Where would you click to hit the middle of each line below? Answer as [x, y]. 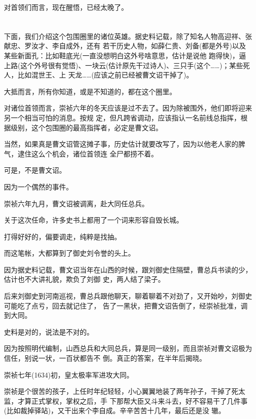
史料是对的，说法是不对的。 [49, 331]
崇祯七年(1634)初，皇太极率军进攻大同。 [69, 374]
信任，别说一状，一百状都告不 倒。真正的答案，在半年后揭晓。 [105, 358]
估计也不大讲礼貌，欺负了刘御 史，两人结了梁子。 [84, 279]
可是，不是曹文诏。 [35, 170]
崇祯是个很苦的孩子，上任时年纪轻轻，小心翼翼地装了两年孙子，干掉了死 [121, 391]
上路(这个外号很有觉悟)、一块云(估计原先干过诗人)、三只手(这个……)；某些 [124, 65]
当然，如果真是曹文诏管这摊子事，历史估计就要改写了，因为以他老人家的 [121, 144]
